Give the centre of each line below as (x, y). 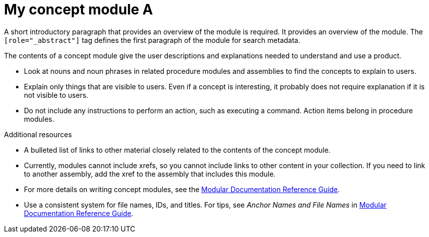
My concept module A (79, 9)
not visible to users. (56, 95)
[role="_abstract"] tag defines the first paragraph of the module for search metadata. (152, 40)
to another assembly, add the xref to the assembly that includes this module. (150, 174)
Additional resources (38, 134)
